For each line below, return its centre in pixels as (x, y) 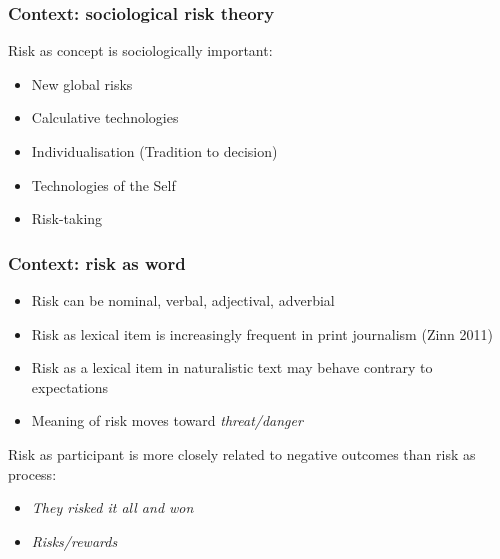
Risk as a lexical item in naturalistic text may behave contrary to (232, 367)
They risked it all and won (112, 507)
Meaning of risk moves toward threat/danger (167, 420)
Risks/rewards (74, 540)
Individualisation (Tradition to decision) (154, 151)
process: (32, 473)
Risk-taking (67, 218)
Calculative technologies (105, 117)
